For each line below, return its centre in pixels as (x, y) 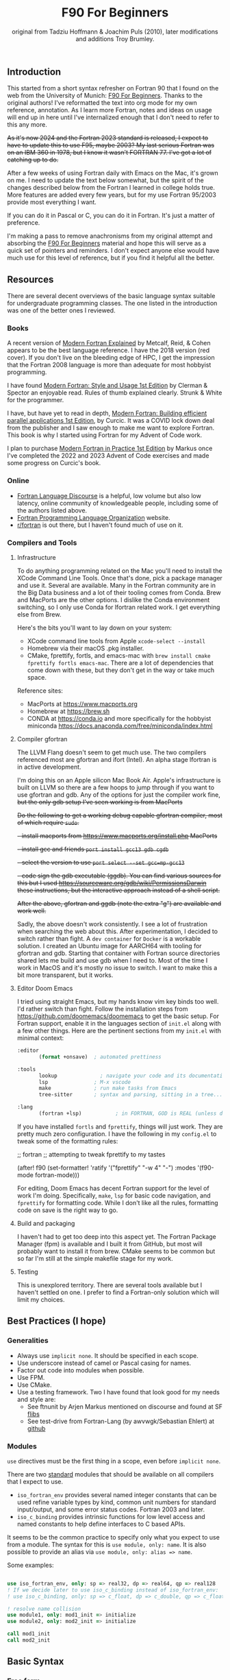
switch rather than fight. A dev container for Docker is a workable (109, 939)
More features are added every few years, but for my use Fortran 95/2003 (112, 195)
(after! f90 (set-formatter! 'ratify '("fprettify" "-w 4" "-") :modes (106, 1168)
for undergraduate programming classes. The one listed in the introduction (112, 304)
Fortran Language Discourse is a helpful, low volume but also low (109, 495)
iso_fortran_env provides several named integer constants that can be (117, 1494)
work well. (31, 911)
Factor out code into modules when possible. (81, 1370)
